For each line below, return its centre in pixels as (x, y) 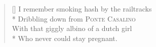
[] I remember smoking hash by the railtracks (82, 8)
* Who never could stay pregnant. (65, 38)
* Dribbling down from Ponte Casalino (74, 18)
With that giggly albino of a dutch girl (72, 28)
